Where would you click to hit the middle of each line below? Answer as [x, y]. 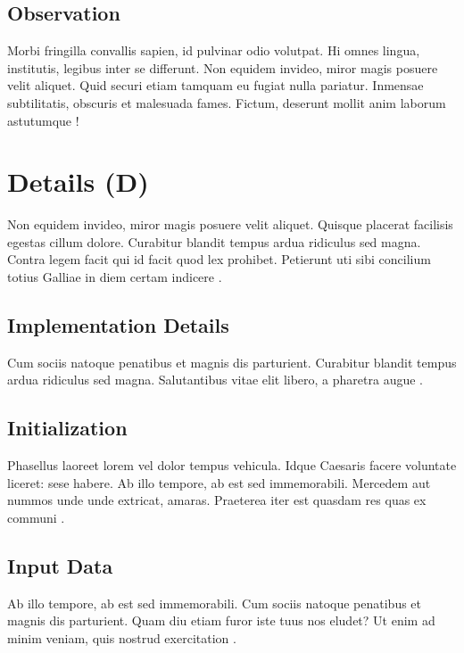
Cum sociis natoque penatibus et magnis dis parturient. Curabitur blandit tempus [232, 362]
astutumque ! [43, 120]
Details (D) [78, 182]
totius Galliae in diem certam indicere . [115, 277]
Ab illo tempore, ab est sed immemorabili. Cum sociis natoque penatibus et [215, 603]
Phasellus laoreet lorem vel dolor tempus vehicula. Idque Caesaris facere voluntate [232, 465]
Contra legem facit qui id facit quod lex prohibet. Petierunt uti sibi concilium [219, 259]
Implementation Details [118, 325]
